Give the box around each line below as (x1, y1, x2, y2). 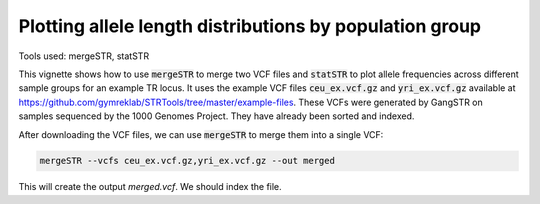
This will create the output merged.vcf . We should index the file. (18, 181, 282, 193)
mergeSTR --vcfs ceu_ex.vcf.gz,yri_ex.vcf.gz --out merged (39, 155, 335, 167)
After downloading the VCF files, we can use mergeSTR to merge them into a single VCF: (18, 128, 384, 140)
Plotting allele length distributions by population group (18, 15, 482, 37)
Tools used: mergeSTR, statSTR (18, 50, 150, 62)
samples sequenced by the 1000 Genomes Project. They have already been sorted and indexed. (18, 110, 415, 122)
